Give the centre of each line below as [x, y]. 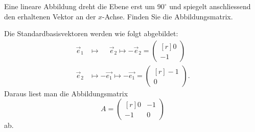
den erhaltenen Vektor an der [50, 16]
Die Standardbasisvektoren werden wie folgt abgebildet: [91, 33]
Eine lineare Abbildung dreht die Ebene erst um [80, 6]
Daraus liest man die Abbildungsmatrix [66, 93]
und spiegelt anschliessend [210, 6]
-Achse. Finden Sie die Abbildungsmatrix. [168, 16]
